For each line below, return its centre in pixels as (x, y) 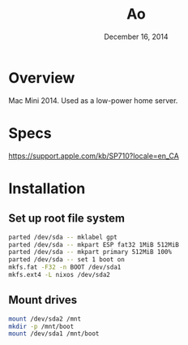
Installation (47, 188)
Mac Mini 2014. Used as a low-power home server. (93, 100)
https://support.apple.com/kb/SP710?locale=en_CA (94, 156)
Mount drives (43, 300)
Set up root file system (67, 219)
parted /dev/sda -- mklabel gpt (63, 237)
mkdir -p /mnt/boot (41, 326)
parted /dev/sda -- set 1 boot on (67, 260)
